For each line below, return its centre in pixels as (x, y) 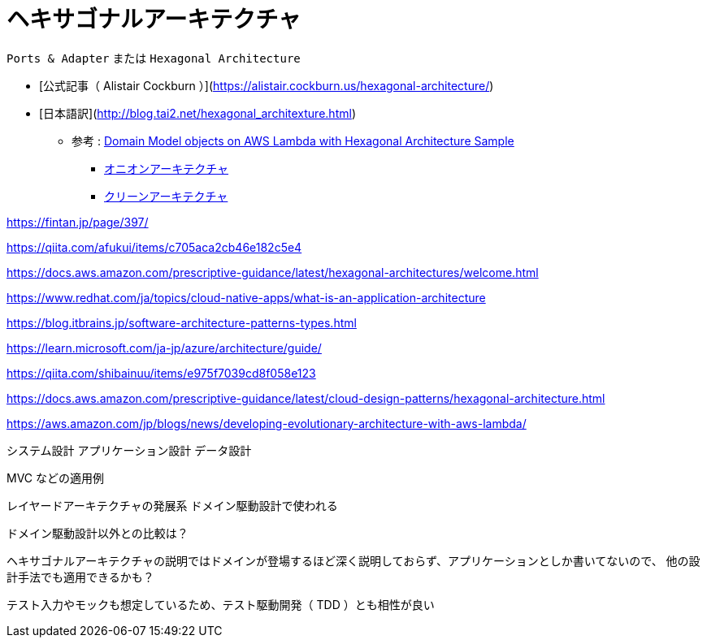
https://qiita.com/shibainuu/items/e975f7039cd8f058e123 (161, 373)
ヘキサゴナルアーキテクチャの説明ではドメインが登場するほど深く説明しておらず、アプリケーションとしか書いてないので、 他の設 (353, 560)
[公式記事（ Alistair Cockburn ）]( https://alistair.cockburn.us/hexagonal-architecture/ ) (267, 85)
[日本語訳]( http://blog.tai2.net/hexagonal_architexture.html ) (197, 113)
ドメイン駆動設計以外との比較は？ (98, 533)
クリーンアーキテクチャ (166, 196)
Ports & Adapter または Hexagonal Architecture (154, 58)
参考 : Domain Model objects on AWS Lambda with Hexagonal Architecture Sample (293, 140)
